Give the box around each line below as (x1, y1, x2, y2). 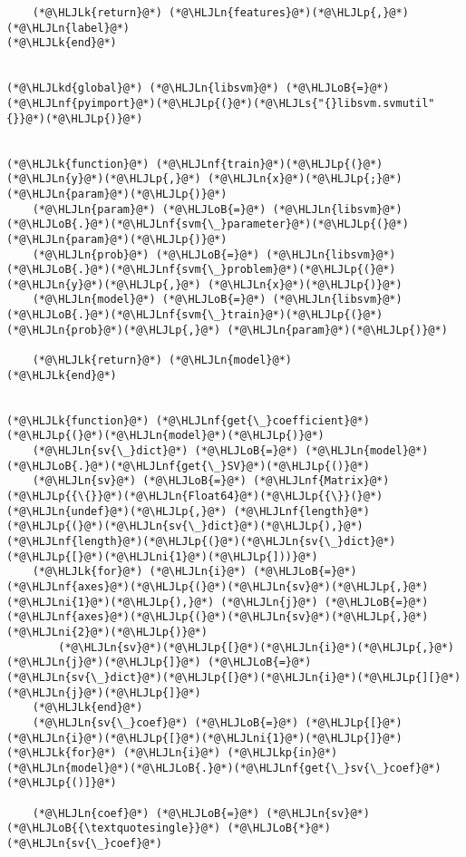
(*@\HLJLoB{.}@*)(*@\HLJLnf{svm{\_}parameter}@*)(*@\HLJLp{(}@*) (6, 218, 409, 231)
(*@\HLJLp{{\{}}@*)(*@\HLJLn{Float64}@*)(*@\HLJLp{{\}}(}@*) (6, 490, 383, 502)
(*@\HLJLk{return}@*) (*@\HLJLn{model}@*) (32, 354, 292, 367)
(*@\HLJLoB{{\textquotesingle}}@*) (6, 822, 221, 835)
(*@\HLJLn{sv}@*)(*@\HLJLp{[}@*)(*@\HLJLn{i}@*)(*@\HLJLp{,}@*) (58, 640, 454, 654)
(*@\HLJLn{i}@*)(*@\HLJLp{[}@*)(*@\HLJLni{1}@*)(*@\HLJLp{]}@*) (6, 731, 403, 745)
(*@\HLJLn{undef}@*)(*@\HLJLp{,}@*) (6, 504, 228, 518)
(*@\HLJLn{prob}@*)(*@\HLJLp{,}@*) (6, 323, 221, 336)
